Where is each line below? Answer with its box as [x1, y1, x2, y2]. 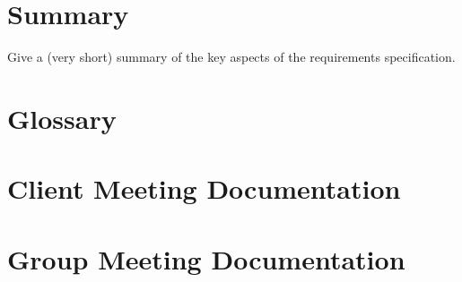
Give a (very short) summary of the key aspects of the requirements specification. [7, 47, 456, 66]
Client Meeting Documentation [7, 170, 401, 207]
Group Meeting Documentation [7, 240, 405, 277]
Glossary [7, 99, 117, 136]
